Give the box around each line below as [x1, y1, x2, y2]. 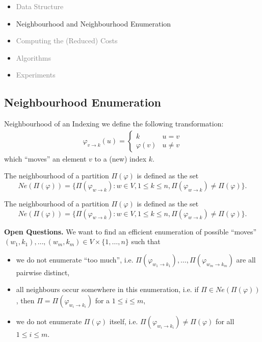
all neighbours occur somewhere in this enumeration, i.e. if [16, 284, 199, 295]
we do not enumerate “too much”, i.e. [16, 254, 134, 265]
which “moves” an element [4, 153, 87, 164]
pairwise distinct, [16, 267, 70, 277]
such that [131, 236, 161, 247]
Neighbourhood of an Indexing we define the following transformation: [4, 118, 224, 129]
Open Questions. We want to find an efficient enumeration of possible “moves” [4, 226, 257, 236]
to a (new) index [94, 153, 147, 164]
